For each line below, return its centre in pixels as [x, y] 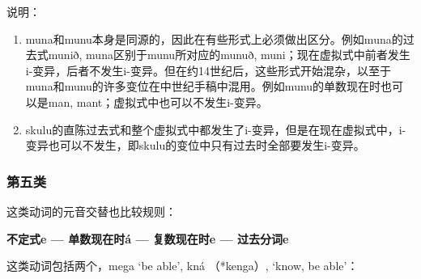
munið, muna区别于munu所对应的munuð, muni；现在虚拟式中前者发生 [229, 55]
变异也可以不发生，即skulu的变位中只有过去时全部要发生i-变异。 [195, 145]
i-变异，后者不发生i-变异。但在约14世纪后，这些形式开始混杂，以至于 [208, 70]
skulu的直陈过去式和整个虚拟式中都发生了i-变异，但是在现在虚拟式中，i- [216, 129]
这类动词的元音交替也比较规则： [91, 211]
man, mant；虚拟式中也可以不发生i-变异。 [158, 101]
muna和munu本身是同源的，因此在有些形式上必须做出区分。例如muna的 [214, 38]
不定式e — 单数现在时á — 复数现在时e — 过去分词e [148, 238]
